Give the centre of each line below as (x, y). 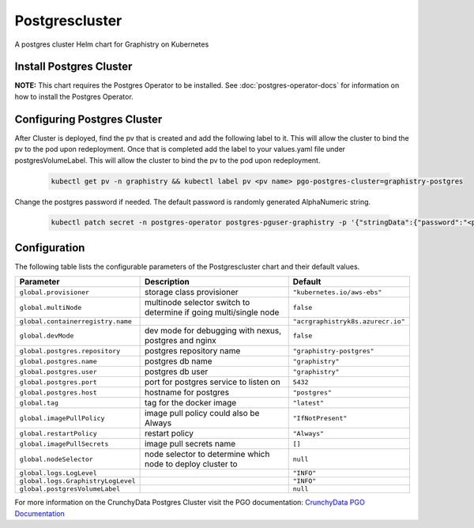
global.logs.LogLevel (58, 473)
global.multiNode (51, 307)
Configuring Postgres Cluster (88, 119)
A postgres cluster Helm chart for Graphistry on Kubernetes (112, 44)
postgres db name (179, 361)
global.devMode (47, 336)
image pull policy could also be (202, 413)
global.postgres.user (58, 371)
